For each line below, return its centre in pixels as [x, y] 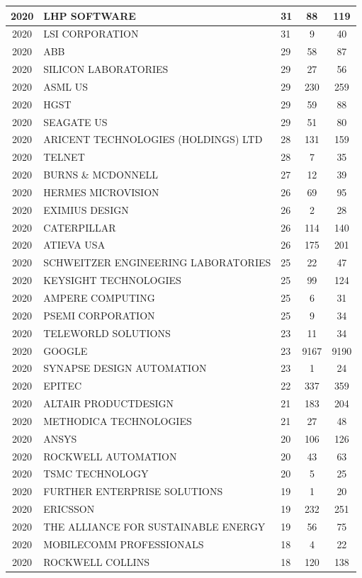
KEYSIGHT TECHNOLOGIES [112, 280]
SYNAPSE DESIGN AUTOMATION [125, 368]
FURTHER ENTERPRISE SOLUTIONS [133, 491]
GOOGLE [66, 350]
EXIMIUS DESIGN [86, 209]
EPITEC [63, 386]
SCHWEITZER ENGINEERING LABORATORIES [157, 262]
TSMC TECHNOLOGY [96, 474]
